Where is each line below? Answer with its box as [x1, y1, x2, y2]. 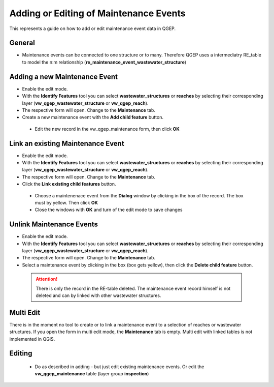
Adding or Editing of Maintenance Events [9, 8, 186, 19]
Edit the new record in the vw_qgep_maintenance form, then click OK [35, 126, 180, 132]
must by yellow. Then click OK [35, 199, 98, 205]
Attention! [36, 276, 58, 282]
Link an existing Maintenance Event [9, 139, 124, 147]
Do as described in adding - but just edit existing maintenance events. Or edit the [35, 364, 204, 370]
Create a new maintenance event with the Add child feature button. [22, 114, 163, 121]
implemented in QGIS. [9, 336, 55, 342]
